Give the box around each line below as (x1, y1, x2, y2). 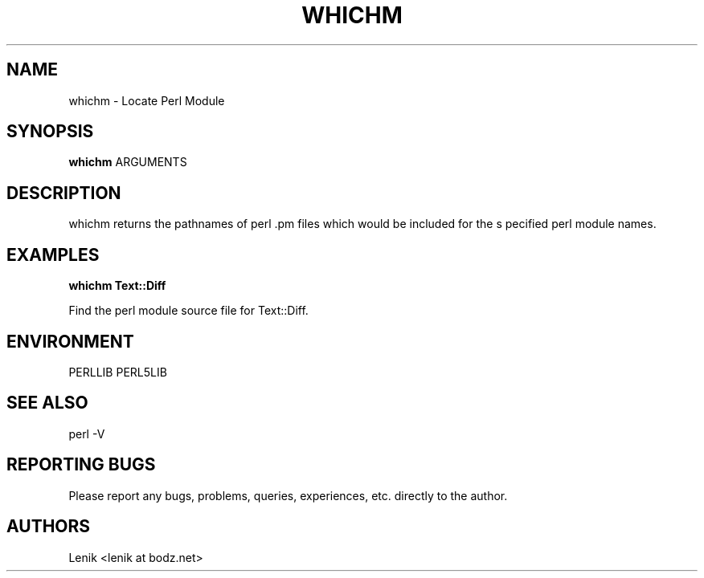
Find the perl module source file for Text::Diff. (68, 303, 309, 318)
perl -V (68, 426, 105, 441)
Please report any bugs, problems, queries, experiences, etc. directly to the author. (68, 488, 508, 503)
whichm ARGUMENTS (68, 155, 187, 169)
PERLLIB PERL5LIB (68, 364, 167, 379)
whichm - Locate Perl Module (68, 93, 225, 108)
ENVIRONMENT (6, 331, 134, 352)
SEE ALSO (6, 393, 88, 413)
